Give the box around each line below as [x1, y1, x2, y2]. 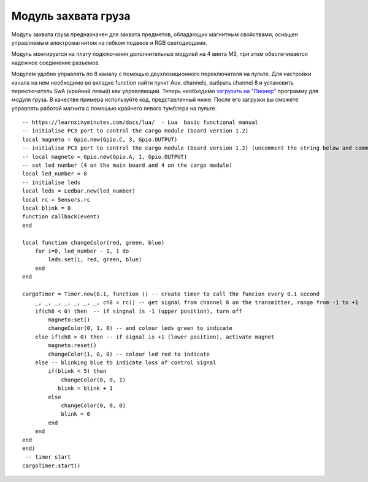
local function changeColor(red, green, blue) [22, 239, 165, 246]
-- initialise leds [22, 178, 81, 186]
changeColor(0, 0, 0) [61, 402, 126, 409]
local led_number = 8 [22, 170, 87, 177]
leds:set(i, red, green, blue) [48, 256, 142, 263]
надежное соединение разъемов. [11, 59, 101, 66]
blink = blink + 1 [57, 385, 113, 392]
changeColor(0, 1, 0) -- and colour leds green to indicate [48, 325, 232, 332]
